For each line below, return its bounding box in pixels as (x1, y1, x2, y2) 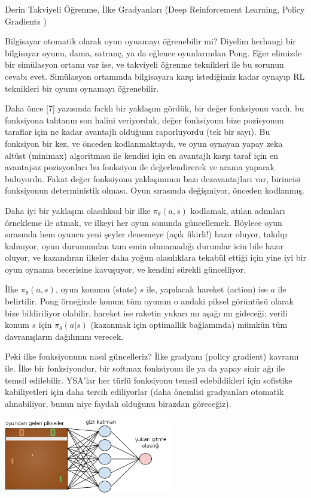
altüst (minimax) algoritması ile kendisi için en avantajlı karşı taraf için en (5, 149, 279, 161)
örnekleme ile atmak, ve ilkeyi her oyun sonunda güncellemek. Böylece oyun (5, 216, 282, 228)
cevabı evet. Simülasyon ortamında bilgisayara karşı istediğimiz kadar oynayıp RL (5, 70, 305, 82)
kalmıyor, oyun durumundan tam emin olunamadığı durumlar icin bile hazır (5, 239, 284, 252)
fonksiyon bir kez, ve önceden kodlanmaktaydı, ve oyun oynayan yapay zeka (5, 137, 283, 149)
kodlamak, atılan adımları (190, 204, 285, 216)
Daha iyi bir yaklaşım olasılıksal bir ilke (5, 204, 151, 216)
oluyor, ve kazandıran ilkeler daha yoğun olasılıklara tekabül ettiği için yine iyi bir (5, 251, 306, 264)
